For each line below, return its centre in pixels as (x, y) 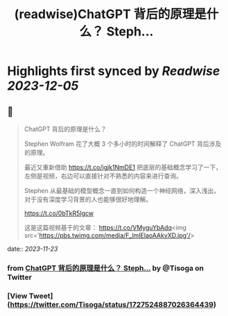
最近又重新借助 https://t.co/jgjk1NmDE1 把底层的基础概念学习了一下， (123, 167)
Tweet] (41, 296)
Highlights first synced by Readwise (114, 71)
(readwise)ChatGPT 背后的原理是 (110, 14)
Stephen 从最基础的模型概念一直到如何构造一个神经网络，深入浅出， (122, 191)
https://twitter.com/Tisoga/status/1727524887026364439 (112, 304)
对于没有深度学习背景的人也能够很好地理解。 (88, 199)
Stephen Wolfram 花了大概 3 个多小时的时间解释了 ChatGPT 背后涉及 (123, 144)
